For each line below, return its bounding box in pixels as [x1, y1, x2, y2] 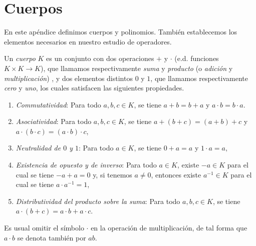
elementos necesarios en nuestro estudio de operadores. [4, 36, 172, 46]
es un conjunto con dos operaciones [46, 53, 154, 63]
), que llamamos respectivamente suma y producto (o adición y [40, 62, 233, 73]
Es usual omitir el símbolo [4, 222, 84, 233]
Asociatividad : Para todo [16, 116, 92, 126]
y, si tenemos [93, 169, 132, 179]
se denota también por [17, 232, 86, 242]
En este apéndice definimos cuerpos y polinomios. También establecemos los [4, 26, 237, 37]
